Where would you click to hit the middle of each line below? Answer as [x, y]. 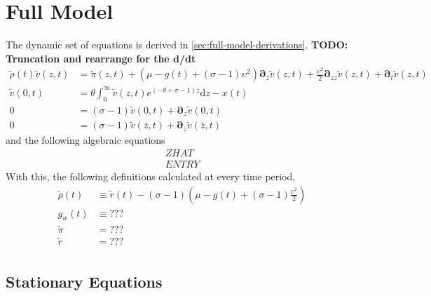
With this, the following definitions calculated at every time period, [151, 176]
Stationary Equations [84, 282]
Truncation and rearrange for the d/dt [101, 58]
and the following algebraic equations [85, 140]
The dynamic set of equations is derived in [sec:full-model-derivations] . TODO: [177, 45]
